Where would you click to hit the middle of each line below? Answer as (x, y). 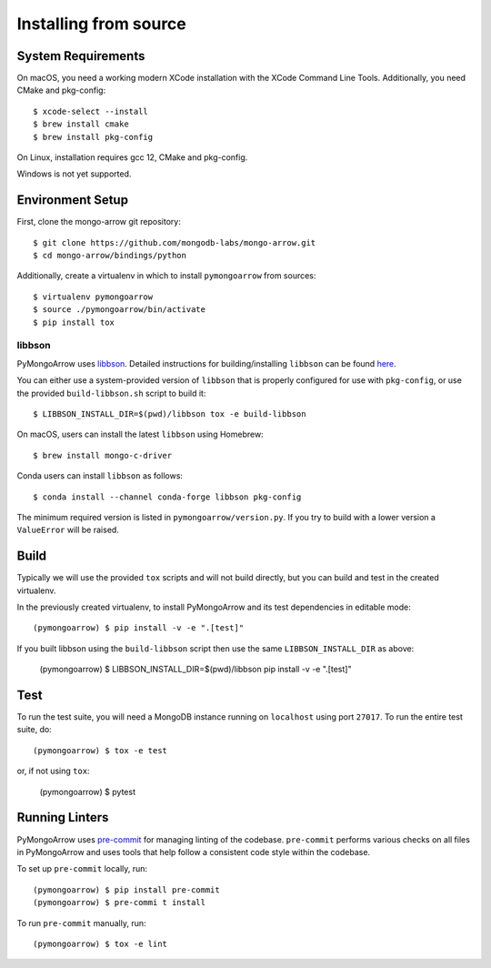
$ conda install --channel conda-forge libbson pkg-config (167, 497)
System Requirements (81, 56)
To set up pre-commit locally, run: (82, 869)
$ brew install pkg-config (93, 137)
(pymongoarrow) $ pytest (88, 792)
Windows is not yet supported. (74, 174)
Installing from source (101, 24)
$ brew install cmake (81, 124)
